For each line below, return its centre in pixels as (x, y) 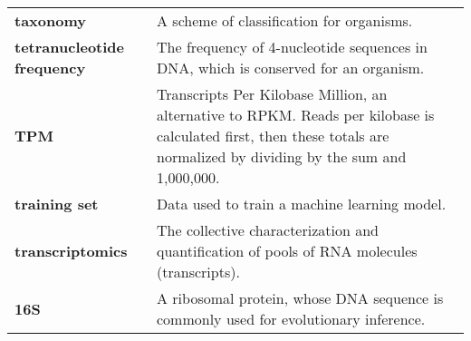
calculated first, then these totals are (273, 136)
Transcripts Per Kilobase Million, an (272, 94)
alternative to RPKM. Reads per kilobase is (296, 115)
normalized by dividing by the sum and (282, 156)
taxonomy (50, 20)
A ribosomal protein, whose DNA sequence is (300, 298)
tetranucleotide (70, 47)
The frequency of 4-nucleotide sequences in (292, 47)
